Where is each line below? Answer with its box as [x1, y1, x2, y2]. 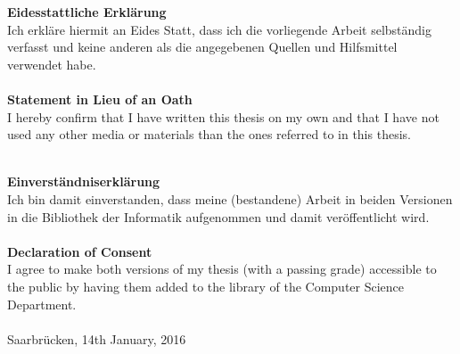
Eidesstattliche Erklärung [7, 3, 167, 21]
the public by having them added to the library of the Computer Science [7, 276, 405, 295]
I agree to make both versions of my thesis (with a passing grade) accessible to [7, 259, 437, 278]
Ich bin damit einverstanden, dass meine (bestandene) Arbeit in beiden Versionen [7, 189, 453, 208]
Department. [7, 294, 77, 313]
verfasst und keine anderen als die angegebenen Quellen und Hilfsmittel [7, 37, 398, 56]
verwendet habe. [7, 54, 96, 73]
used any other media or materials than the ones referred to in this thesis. [7, 125, 411, 144]
